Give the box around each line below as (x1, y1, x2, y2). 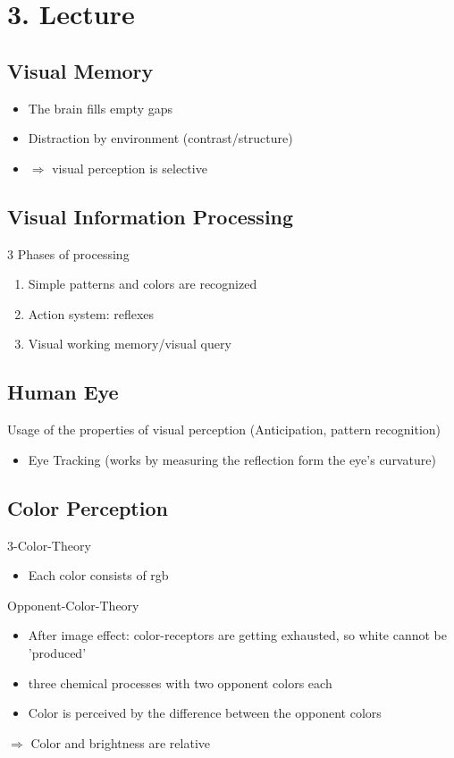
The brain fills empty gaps (28, 98, 172, 117)
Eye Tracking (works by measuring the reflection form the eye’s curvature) (28, 450, 436, 468)
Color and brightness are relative (30, 733, 210, 752)
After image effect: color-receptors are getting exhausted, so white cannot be (28, 626, 447, 644)
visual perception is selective (52, 158, 207, 177)
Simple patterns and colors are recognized (28, 274, 257, 293)
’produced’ (28, 643, 87, 661)
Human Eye (7, 378, 119, 406)
